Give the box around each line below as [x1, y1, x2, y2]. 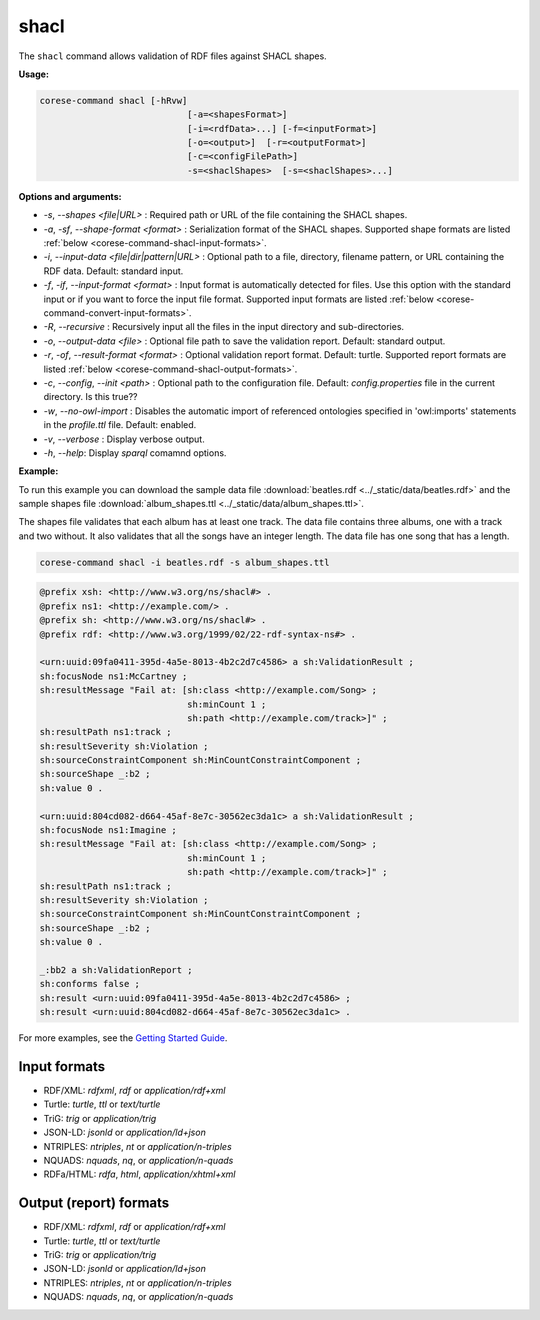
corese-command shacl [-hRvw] [39, 95, 188, 106]
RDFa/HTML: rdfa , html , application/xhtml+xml [43, 1168, 236, 1180]
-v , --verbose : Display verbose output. [43, 433, 205, 445]
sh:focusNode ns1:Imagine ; [39, 825, 177, 836]
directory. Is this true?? [43, 391, 138, 403]
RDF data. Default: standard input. [43, 265, 184, 277]
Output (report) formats [18, 1195, 170, 1212]
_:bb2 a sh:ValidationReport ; [39, 964, 194, 975]
